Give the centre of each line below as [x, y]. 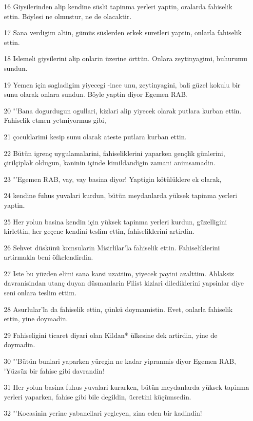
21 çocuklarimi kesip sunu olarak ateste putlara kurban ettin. [95, 136]
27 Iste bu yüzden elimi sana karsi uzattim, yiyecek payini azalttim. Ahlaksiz [119, 273]
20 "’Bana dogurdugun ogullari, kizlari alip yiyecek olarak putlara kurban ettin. [123, 110]
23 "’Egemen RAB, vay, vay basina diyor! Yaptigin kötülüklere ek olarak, [113, 179]
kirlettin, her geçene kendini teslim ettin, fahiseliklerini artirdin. [99, 231]
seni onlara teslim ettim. [40, 293]
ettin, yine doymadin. [36, 319]
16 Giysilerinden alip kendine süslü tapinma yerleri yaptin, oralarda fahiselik [118, 6]
